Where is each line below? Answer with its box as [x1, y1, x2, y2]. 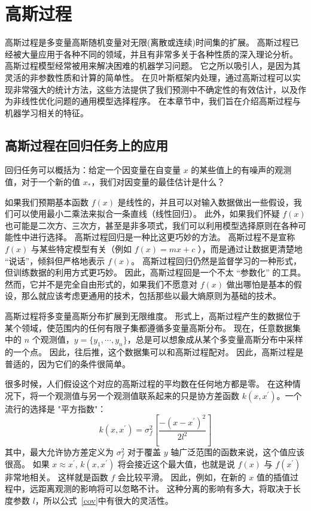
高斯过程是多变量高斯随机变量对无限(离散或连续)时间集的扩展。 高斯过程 [5, 36, 291, 49]
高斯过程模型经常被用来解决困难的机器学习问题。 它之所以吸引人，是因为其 [5, 59, 301, 72]
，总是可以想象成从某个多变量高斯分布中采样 [127, 333, 303, 346]
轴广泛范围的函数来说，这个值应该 [170, 446, 305, 458]
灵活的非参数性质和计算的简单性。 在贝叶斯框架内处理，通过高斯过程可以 [5, 71, 292, 83]
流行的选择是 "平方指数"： [5, 402, 106, 415]
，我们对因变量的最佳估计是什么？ [91, 176, 225, 188]
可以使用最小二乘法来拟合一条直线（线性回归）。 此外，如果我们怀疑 [13, 207, 280, 220]
